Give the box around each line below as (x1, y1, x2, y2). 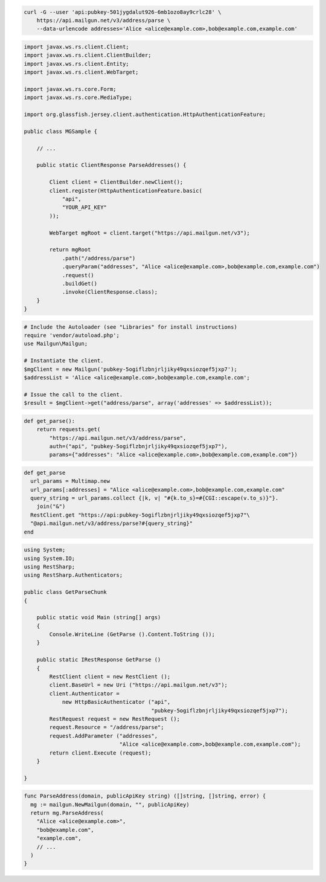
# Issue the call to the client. (24, 391, 123, 398)
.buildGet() (62, 280, 98, 287)
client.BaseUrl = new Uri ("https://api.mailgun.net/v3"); (49, 681, 228, 689)
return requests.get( (36, 426, 101, 433)
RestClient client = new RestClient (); (49, 674, 171, 680)
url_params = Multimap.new (30, 478, 110, 484)
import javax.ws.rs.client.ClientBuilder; (24, 52, 152, 59)
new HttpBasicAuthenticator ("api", (62, 698, 171, 706)
